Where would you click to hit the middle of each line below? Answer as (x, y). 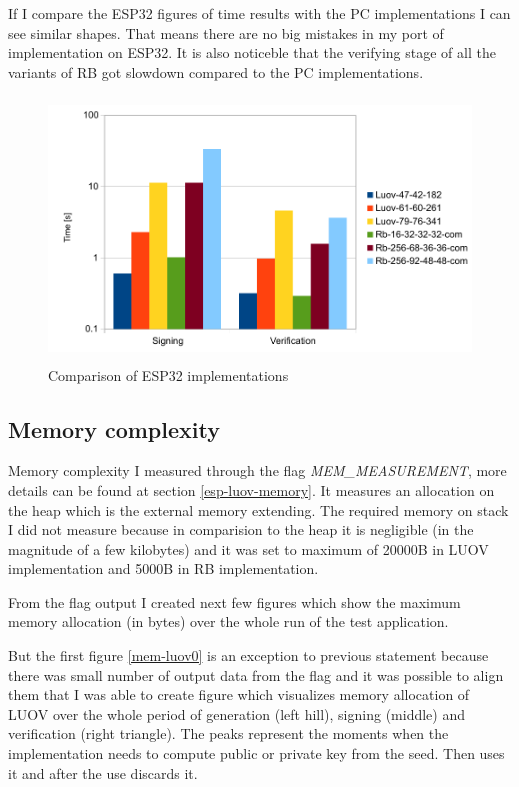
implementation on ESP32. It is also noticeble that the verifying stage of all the (252, 52)
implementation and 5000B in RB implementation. (163, 568)
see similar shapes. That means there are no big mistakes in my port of (226, 32)
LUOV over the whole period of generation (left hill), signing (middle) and (236, 713)
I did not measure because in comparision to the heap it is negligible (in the (241, 529)
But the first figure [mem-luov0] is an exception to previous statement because (248, 655)
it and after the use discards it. (103, 772)
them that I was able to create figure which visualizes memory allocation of (239, 694)
